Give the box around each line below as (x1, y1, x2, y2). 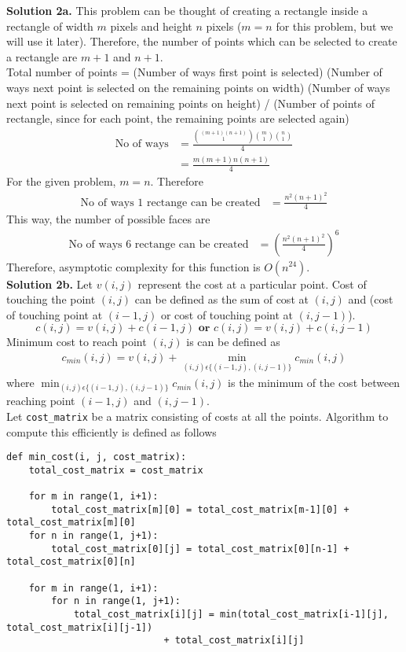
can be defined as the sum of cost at (134, 291, 309, 308)
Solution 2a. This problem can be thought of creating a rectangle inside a (6, 2, 368, 18)
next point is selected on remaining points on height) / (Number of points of (6, 94, 375, 111)
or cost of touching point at (160, 306, 294, 322)
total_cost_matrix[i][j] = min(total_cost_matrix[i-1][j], (73, 609, 389, 621)
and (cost (348, 291, 393, 308)
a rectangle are (6, 48, 78, 64)
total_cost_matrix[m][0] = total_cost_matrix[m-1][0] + (51, 503, 349, 515)
